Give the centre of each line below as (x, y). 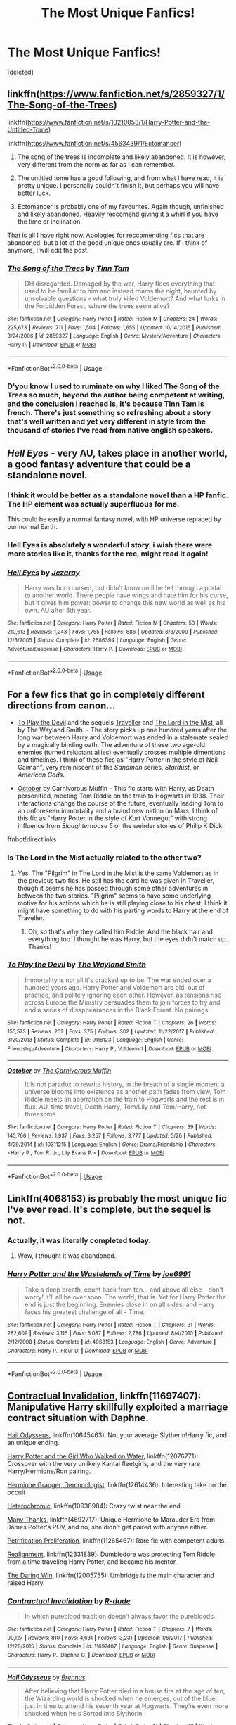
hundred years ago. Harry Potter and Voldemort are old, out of (114, 987)
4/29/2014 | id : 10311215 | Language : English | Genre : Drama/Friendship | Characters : (112, 1145)
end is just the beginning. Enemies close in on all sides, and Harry (120, 1304)
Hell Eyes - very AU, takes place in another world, (118, 453)
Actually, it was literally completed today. (79, 1241)
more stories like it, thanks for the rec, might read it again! (108, 554)
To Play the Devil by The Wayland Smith (77, 965)
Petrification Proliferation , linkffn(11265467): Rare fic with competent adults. (117, 1540)
